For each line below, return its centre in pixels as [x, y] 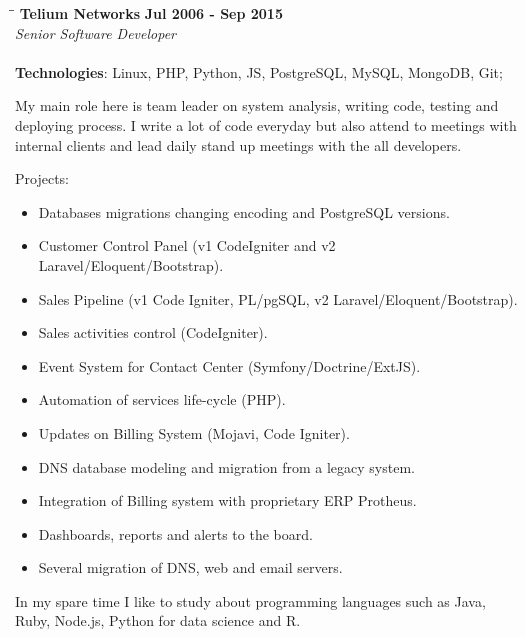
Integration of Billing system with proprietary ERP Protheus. [227, 500]
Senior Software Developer [96, 32]
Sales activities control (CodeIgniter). [153, 332]
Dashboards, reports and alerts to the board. [175, 533]
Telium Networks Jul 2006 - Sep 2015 [151, 13]
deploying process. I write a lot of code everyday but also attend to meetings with [266, 124]
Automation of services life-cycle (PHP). [162, 399]
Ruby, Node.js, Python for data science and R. [158, 620]
